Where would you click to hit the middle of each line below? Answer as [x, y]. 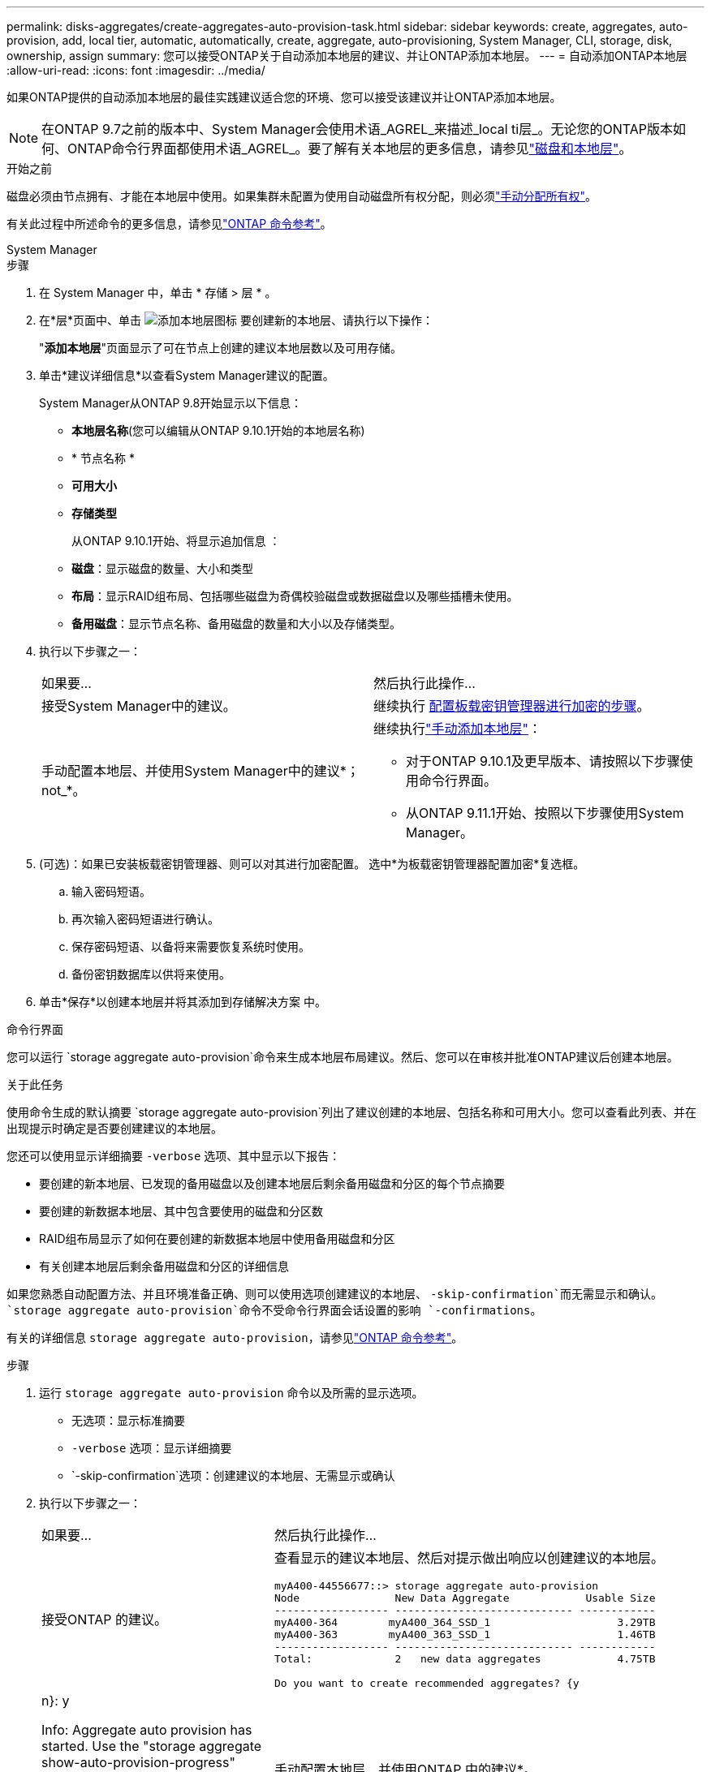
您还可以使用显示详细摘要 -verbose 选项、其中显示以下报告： [174, 1156]
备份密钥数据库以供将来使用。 [151, 974]
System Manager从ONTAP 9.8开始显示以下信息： [171, 403]
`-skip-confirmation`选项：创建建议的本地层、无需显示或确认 [233, 1475]
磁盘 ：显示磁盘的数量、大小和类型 [162, 568]
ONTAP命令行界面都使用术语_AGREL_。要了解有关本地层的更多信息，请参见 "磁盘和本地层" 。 [350, 148]
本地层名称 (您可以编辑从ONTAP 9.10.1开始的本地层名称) [218, 430]
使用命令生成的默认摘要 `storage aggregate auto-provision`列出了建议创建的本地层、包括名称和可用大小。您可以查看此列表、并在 [352, 1112]
